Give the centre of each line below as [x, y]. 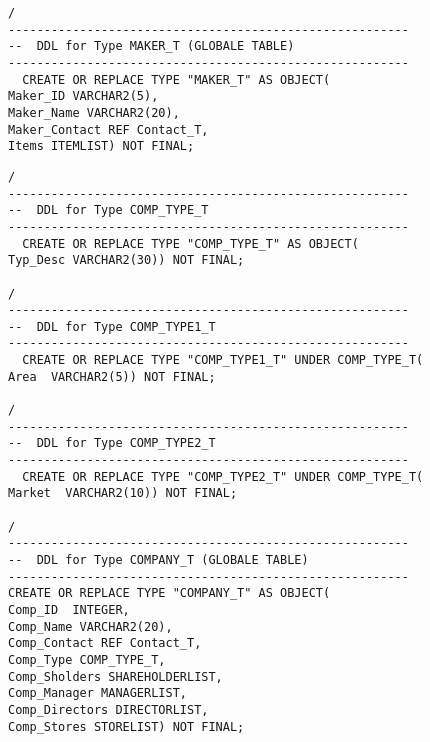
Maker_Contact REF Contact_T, [108, 129]
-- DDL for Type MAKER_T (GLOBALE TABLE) [151, 46]
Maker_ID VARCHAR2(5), [83, 96]
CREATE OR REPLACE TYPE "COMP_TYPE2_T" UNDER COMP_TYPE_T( [223, 476]
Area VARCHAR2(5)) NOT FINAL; [112, 376]
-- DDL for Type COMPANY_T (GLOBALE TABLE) [158, 560]
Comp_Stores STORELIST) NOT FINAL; [126, 726]
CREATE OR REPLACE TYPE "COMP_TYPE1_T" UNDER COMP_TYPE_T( [223, 360]
